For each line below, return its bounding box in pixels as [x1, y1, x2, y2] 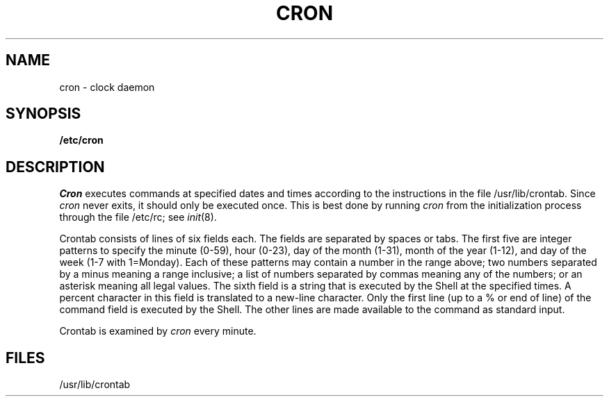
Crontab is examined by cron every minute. [59, 325, 257, 337]
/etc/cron [59, 134, 104, 146]
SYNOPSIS [6, 105, 81, 123]
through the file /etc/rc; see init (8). [59, 211, 217, 224]
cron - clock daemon [59, 81, 155, 93]
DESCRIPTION [6, 158, 105, 176]
